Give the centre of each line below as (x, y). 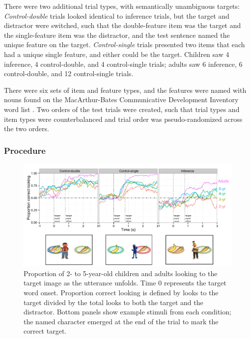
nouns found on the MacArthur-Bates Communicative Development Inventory (121, 99)
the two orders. (27, 128)
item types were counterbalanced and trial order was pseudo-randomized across (123, 119)
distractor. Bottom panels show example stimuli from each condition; (127, 312)
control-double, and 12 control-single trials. (69, 73)
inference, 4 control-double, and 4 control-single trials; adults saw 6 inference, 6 (123, 64)
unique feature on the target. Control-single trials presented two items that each (125, 44)
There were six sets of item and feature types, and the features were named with (125, 90)
